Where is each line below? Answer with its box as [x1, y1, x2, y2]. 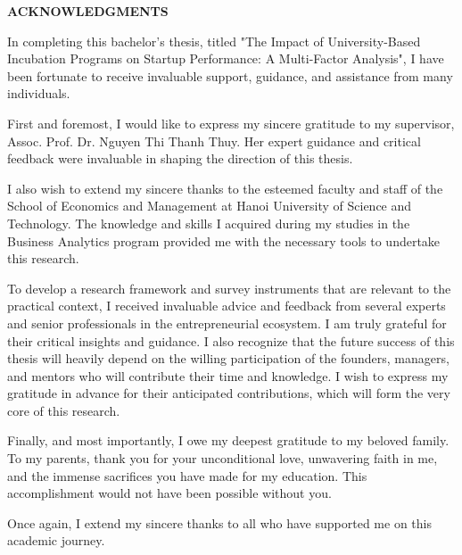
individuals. [7, 84, 70, 103]
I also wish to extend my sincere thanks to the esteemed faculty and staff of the [7, 178, 443, 197]
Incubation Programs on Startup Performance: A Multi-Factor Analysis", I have [7, 49, 444, 68]
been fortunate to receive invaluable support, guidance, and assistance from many [7, 66, 453, 85]
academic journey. [7, 531, 105, 550]
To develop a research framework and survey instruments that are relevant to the [7, 278, 451, 297]
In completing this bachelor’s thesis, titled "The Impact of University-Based [7, 31, 421, 50]
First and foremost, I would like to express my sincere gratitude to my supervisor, [7, 113, 455, 132]
